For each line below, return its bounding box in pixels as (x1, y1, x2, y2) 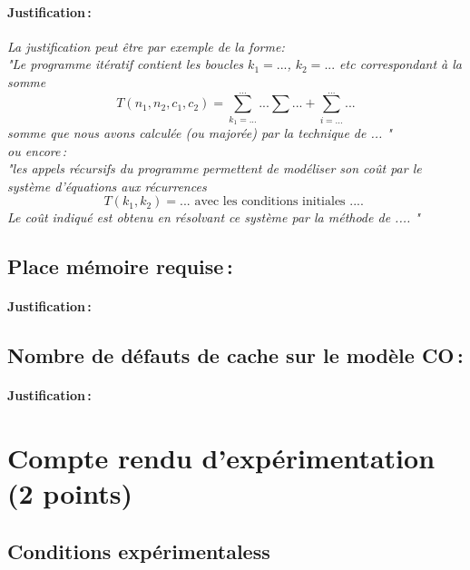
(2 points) (7, 475, 132, 512)
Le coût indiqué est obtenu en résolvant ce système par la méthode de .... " (7, 208, 420, 227)
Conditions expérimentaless (7, 536, 270, 565)
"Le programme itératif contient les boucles (7, 54, 244, 74)
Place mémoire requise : (7, 252, 233, 280)
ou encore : (7, 141, 67, 160)
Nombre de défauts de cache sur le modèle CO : (7, 341, 464, 369)
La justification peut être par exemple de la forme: (7, 36, 285, 55)
